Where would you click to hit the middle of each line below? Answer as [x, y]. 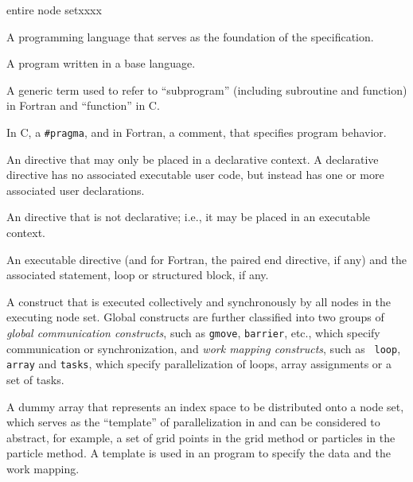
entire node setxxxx [54, 10]
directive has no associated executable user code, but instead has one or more [195, 175]
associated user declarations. [76, 190]
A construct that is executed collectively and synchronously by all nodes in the [199, 301]
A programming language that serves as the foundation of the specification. [190, 36]
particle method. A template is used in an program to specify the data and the [199, 453]
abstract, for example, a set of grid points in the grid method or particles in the [201, 437]
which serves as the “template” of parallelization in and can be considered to [193, 422]
